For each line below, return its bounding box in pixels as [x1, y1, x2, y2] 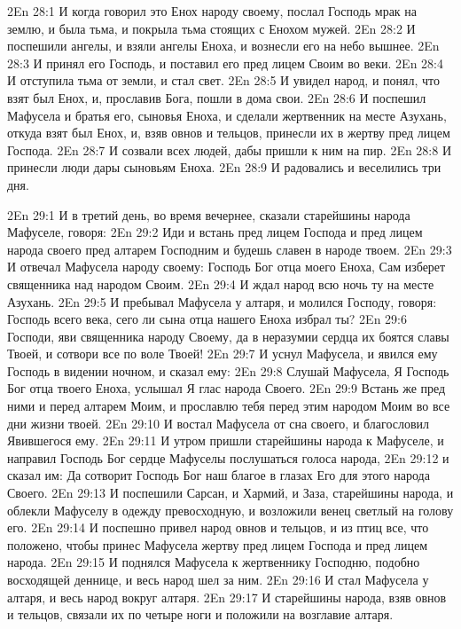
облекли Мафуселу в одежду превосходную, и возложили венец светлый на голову [7, 500, 454, 519]
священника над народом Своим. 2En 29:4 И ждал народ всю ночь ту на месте [7, 274, 434, 293]
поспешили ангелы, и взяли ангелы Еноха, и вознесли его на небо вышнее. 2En [7, 36, 440, 55]
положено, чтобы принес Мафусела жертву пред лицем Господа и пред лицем [7, 535, 428, 554]
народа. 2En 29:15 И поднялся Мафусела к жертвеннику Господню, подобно [7, 553, 420, 571]
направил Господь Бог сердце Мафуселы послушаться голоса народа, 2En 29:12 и [7, 448, 449, 467]
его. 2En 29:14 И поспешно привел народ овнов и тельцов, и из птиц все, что [7, 518, 429, 537]
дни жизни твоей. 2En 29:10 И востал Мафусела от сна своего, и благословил [7, 413, 430, 432]
